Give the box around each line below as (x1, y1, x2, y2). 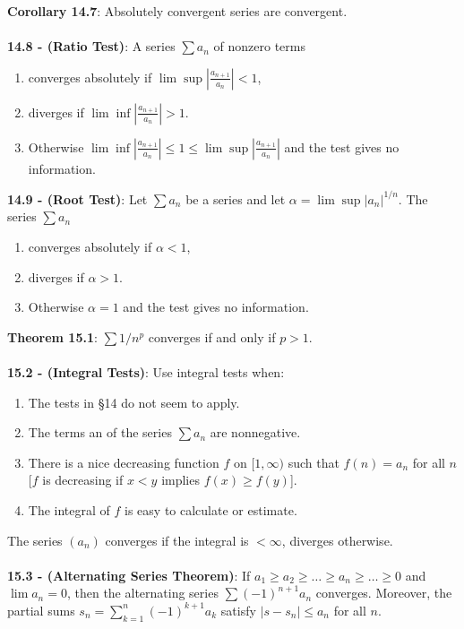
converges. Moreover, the (315, 583, 452, 602)
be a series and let (185, 189, 286, 208)
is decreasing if (42, 470, 124, 489)
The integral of (28, 501, 110, 519)
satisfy (220, 600, 256, 619)
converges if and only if (148, 327, 276, 346)
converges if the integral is (105, 530, 249, 549)
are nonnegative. (210, 423, 301, 442)
